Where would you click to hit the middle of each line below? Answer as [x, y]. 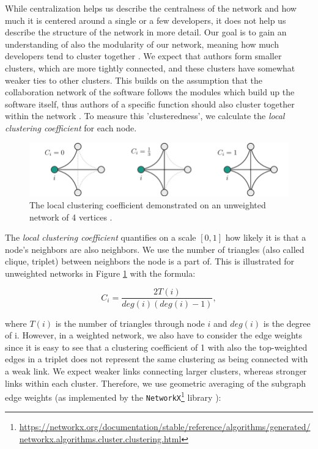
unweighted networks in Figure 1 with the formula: [100, 273]
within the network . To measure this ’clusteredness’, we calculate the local [145, 116]
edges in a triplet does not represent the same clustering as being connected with [157, 359]
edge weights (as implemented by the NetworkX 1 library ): [113, 396]
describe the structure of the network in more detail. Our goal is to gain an [146, 32]
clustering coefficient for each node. [71, 127]
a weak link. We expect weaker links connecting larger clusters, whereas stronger [156, 371]
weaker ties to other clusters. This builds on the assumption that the [134, 80]
